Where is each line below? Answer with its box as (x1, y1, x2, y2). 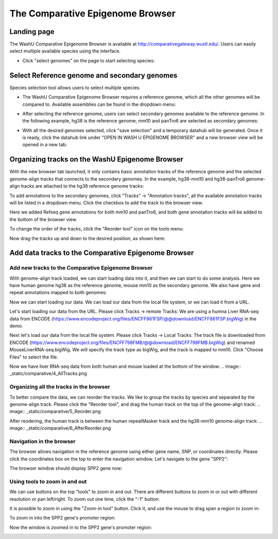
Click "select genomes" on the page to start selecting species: (22, 57, 155, 64)
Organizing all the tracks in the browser (9, 383, 110, 390)
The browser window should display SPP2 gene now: (9, 465, 123, 471)
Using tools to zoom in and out (9, 478, 87, 485)
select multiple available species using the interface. (9, 48, 121, 54)
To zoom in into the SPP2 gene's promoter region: (9, 515, 115, 521)
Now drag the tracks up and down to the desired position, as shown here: (9, 235, 166, 241)
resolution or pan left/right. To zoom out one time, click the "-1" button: (9, 496, 160, 502)
